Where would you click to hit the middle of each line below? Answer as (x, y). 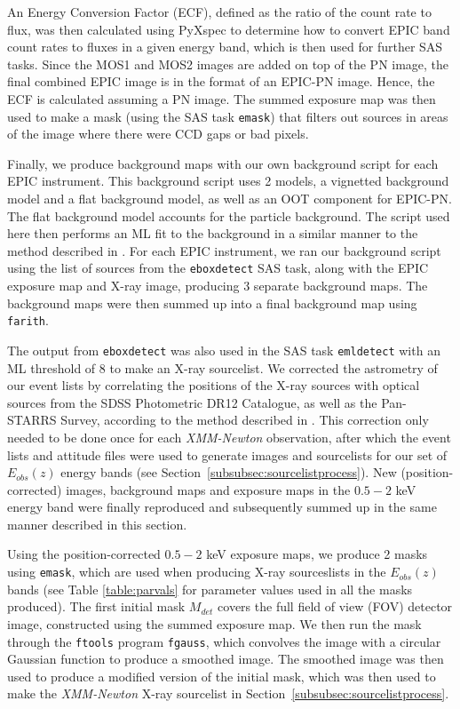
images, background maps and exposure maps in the (208, 489)
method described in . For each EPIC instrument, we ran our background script (224, 250)
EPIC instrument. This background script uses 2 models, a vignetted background (228, 181)
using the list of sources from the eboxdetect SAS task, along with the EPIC (218, 268)
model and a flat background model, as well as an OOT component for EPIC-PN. (230, 198)
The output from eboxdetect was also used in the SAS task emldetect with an (224, 350)
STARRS (32, 420)
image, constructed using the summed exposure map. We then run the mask (214, 623)
